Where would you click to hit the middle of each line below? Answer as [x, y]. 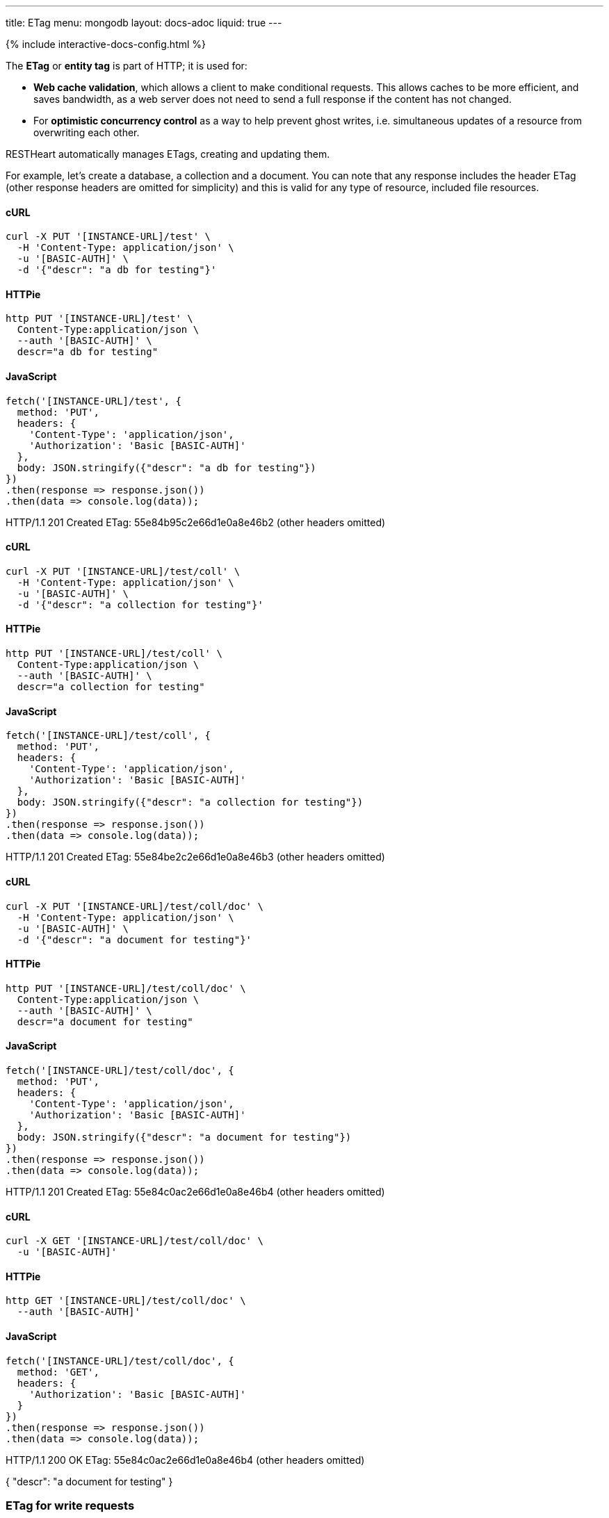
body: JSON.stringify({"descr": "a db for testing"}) [167, 467]
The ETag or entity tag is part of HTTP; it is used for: [127, 66]
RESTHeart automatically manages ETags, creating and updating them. [168, 154]
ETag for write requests [70, 1505]
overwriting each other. [87, 132]
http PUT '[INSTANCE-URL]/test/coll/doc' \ [126, 988]
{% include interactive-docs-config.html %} [106, 44]
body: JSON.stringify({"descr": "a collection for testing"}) [190, 802]
